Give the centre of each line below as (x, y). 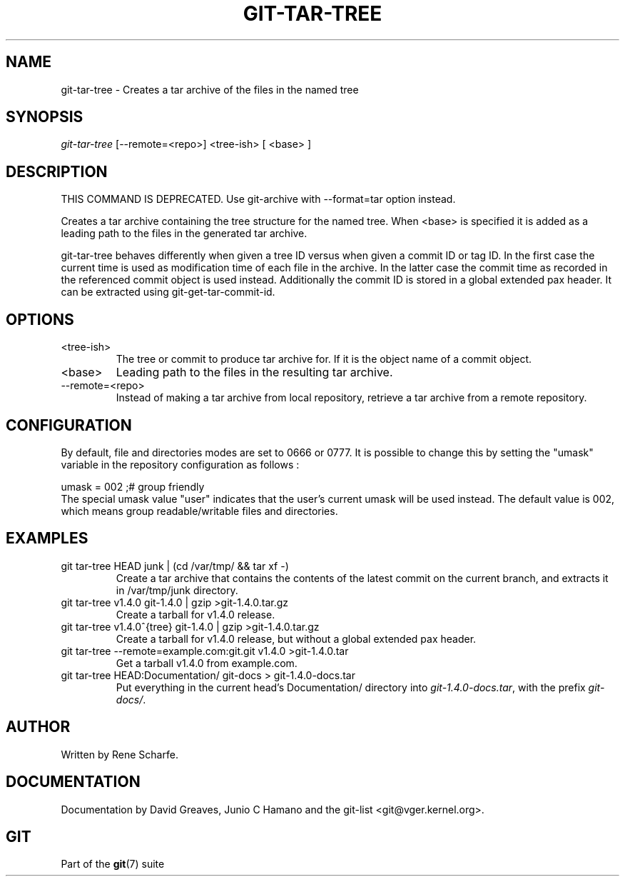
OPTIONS (40, 319)
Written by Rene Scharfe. (120, 754)
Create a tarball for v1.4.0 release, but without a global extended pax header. (296, 638)
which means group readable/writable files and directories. (199, 511)
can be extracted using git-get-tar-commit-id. (168, 292)
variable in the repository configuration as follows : (180, 464)
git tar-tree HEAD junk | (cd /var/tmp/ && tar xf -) (175, 566)
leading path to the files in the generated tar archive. (184, 234)
